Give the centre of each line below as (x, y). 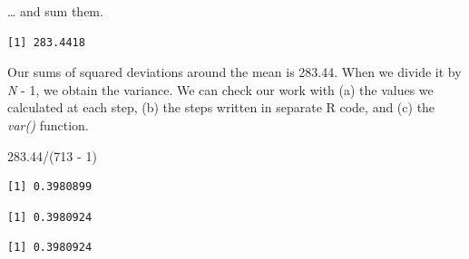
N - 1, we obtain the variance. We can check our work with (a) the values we (220, 89)
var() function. (48, 125)
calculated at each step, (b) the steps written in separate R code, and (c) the (221, 107)
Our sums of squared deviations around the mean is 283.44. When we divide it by (234, 72)
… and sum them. (55, 11)
